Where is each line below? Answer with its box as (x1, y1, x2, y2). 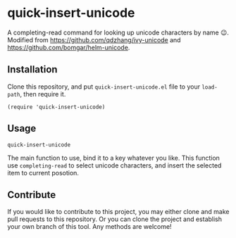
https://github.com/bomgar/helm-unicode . (7, 43, 130, 51)
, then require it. (20, 89, 66, 98)
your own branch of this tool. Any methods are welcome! (7, 223, 172, 231)
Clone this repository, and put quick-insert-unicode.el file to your (7, 82, 201, 91)
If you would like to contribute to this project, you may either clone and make (7, 208, 230, 216)
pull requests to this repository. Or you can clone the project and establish (7, 215, 223, 223)
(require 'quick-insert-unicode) (7, 104, 106, 111)
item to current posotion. (7, 168, 80, 177)
